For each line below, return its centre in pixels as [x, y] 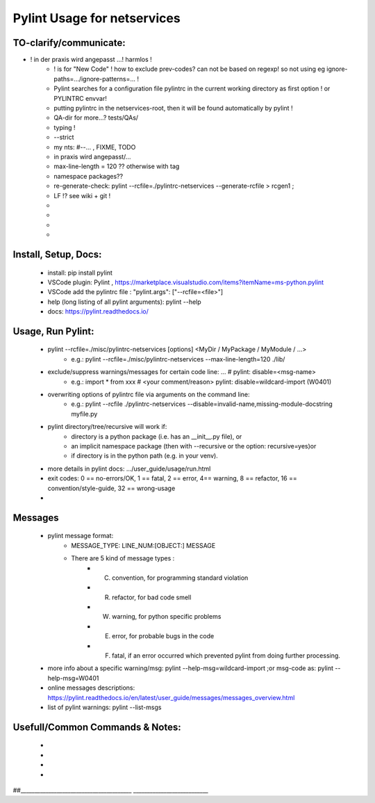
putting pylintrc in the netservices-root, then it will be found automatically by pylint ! [173, 108]
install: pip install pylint [80, 273]
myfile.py [84, 414]
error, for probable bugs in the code [163, 636]
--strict [64, 137]
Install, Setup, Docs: [57, 254]
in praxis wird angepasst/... [92, 156]
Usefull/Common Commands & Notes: [97, 727]
